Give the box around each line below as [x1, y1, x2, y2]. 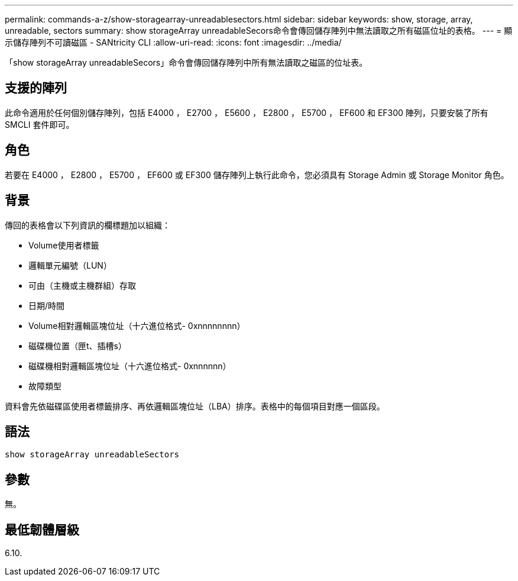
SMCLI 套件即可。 [5, 119, 75, 130]
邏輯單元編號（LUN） [28, 260, 112, 270]
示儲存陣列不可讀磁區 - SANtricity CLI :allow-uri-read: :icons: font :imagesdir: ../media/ [5, 37, 342, 47]
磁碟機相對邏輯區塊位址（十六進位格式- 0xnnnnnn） [28, 360, 231, 371]
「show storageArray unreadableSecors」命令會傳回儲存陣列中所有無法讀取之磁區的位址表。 [5, 57, 368, 67]
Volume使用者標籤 [28, 240, 99, 250]
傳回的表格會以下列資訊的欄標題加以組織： [5, 220, 170, 230]
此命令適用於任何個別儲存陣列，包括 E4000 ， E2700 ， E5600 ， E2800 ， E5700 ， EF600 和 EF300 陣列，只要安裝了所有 [5, 107, 488, 118]
